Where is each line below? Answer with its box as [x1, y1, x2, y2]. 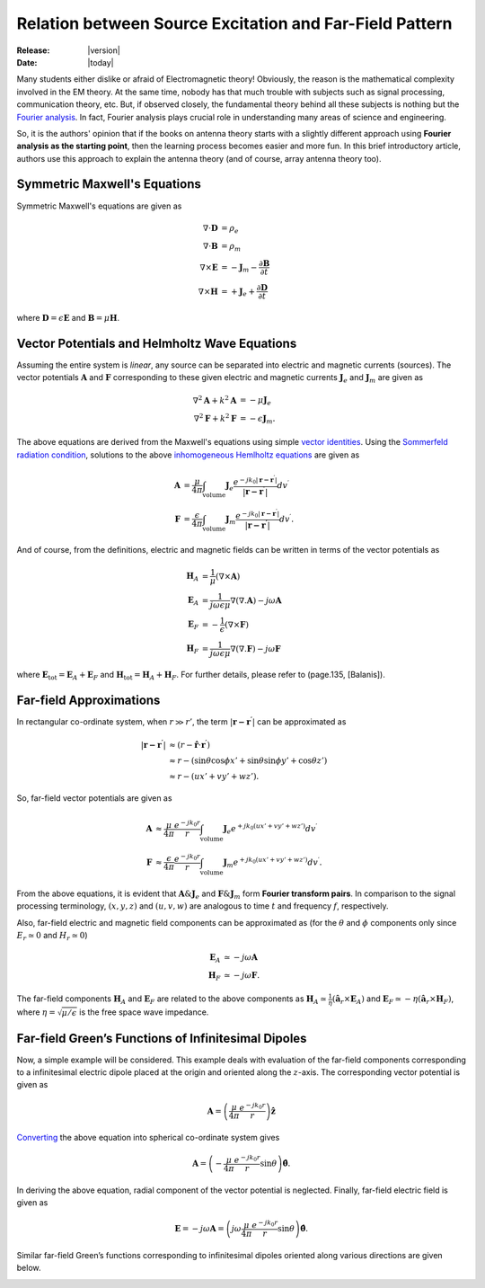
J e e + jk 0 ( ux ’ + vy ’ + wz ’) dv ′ [223, 822, 318, 836]
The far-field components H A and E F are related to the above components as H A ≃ [16, 993, 327, 1007]
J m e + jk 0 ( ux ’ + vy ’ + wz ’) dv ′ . [223, 856, 322, 869]
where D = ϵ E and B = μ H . [16, 313, 120, 324]
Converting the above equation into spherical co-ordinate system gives [16, 1133, 280, 1143]
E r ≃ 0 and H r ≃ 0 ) [16, 929, 89, 943]
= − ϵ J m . [239, 413, 276, 426]
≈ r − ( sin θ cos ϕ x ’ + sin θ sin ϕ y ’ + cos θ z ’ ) [169, 756, 328, 766]
